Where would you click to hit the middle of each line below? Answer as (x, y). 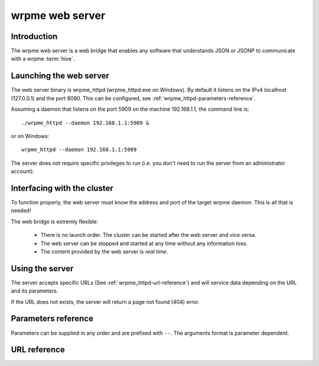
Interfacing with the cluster (62, 188)
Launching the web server (60, 76)
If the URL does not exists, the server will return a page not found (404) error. (105, 301)
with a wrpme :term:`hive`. (43, 59)
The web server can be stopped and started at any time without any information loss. (144, 243)
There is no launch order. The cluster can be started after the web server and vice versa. (148, 235)
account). (23, 171)
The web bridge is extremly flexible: (55, 221)
